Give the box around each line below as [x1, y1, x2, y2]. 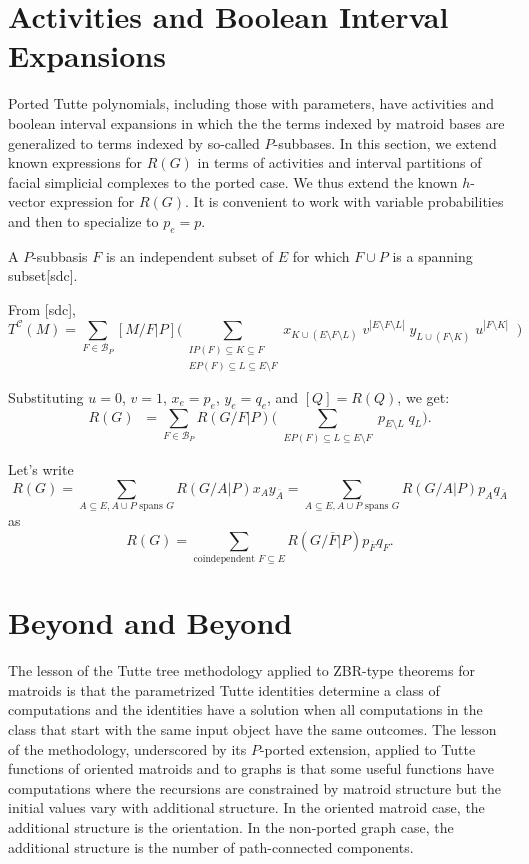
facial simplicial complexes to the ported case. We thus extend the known [8, 171, 458, 192]
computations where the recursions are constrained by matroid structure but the [8, 777, 502, 798]
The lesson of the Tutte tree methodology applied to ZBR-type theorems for [8, 660, 475, 681]
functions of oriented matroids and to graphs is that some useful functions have [8, 758, 495, 779]
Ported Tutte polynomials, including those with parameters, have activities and [8, 93, 494, 114]
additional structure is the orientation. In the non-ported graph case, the [8, 816, 454, 837]
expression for [50, 191, 135, 212]
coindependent [193, 554, 255, 565]
